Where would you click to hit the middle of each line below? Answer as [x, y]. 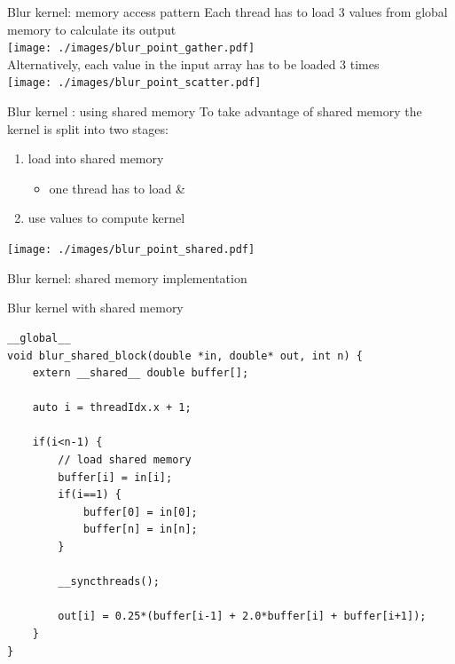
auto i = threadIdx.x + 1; [112, 408]
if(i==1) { [90, 495]
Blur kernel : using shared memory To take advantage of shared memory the [215, 111]
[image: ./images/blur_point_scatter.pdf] [134, 83]
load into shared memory [96, 158]
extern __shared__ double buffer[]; [141, 373]
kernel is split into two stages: [88, 128]
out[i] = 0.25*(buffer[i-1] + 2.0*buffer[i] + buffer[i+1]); [242, 617]
